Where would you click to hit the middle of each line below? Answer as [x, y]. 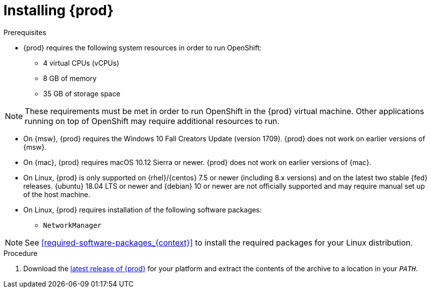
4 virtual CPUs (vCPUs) [81, 63]
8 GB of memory [70, 78]
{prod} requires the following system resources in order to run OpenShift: [143, 47]
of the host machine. [57, 194]
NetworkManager [72, 225]
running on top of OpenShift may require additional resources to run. [152, 121]
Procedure [21, 253]
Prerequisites [25, 32]
